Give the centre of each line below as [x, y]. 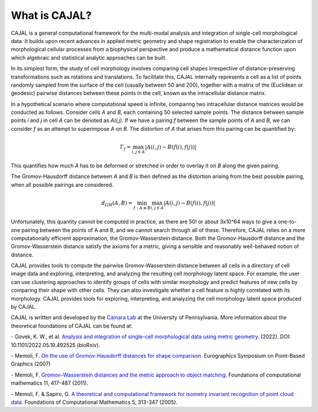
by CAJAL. [24, 307]
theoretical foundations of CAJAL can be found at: [72, 326]
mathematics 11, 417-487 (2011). [49, 383]
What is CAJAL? [51, 15]
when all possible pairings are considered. [62, 184]
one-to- [287, 222]
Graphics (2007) [31, 364]
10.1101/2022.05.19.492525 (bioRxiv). [55, 345]
